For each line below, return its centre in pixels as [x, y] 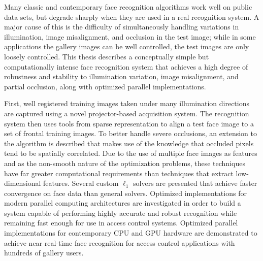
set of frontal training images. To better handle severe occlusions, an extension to [130, 133]
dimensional [23, 183]
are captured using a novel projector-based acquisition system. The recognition [127, 113]
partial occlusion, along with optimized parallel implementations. [105, 86]
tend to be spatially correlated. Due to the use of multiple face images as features [131, 153]
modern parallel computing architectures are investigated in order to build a [123, 203]
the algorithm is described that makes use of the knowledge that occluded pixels [129, 143]
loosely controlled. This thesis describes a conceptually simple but [107, 56]
